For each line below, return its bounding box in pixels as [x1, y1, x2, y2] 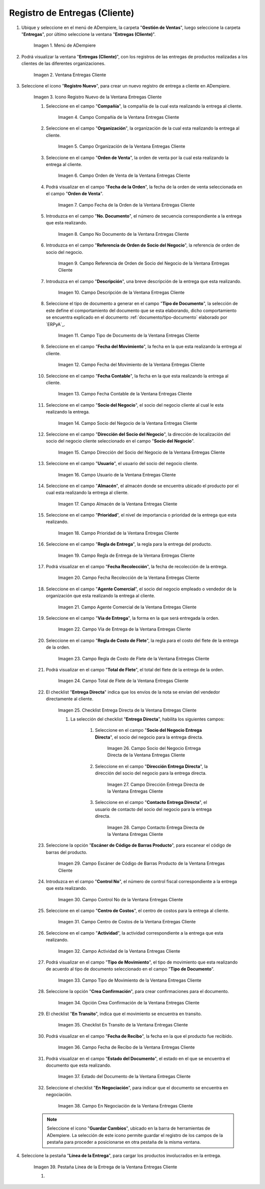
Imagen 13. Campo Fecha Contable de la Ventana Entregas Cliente [58, 391, 192, 397]
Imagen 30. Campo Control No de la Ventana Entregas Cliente [58, 896, 184, 902]
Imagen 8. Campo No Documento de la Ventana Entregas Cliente [58, 231, 189, 237]
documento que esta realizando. [46, 1062, 111, 1068]
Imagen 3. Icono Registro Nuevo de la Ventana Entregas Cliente [33, 94, 162, 100]
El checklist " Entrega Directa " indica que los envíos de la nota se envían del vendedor [46, 689, 220, 695]
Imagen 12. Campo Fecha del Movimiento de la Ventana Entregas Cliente [58, 361, 205, 368]
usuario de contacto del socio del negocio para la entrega [95, 806, 212, 812]
